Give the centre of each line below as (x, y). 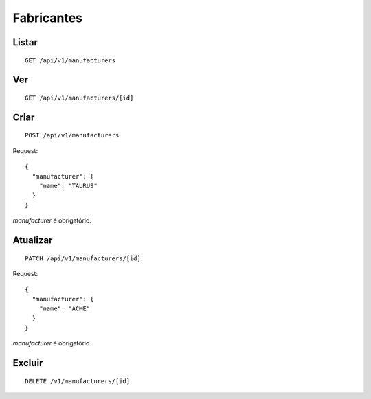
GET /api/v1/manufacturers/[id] (79, 98)
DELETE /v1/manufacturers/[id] (78, 381)
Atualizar (33, 240)
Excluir (28, 363)
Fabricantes (47, 18)
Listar (25, 42)
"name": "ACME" (65, 309)
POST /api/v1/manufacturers (72, 135)
